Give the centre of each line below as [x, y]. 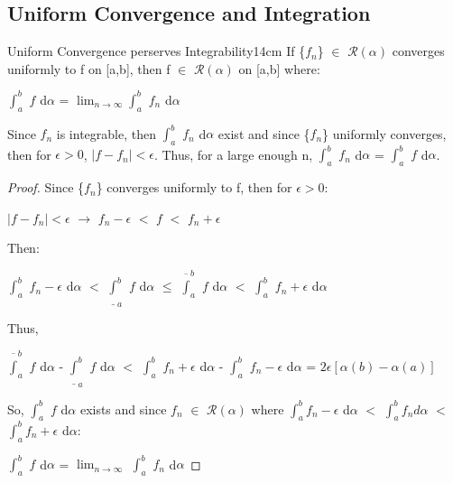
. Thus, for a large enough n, [233, 154]
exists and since [123, 409]
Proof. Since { [46, 187]
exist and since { [264, 133]
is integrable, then [106, 133]
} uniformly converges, [384, 133]
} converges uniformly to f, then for [194, 187]
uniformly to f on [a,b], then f [89, 68]
